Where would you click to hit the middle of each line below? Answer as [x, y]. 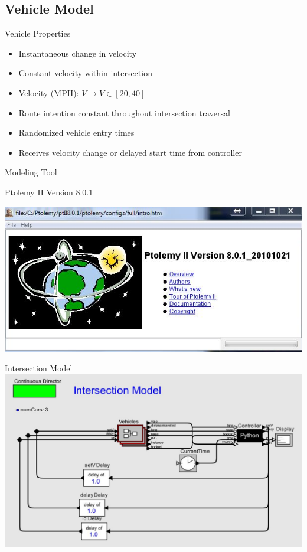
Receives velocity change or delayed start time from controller [130, 152]
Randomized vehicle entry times [76, 133]
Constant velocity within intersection [85, 73]
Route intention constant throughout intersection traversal [124, 112]
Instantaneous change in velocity [78, 53]
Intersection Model [39, 368]
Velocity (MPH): [49, 92]
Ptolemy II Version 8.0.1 [49, 192]
